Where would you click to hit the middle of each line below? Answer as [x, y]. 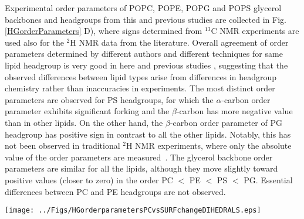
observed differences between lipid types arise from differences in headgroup [141, 76]
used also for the [34, 42]
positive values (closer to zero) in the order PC [89, 179]
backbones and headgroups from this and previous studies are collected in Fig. [146, 19]
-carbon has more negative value [234, 111]
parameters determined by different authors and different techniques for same [144, 54]
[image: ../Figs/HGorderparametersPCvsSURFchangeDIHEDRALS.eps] [133, 211]
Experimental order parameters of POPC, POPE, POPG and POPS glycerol [143, 8]
